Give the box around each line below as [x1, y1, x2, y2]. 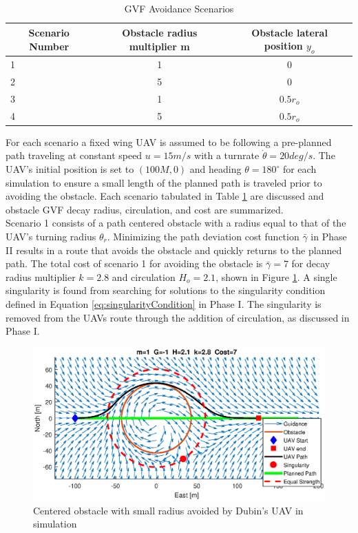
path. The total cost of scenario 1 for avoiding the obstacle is [6, 256, 263, 271]
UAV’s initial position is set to [6, 162, 134, 176]
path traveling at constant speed [6, 148, 143, 163]
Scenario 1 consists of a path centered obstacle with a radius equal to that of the [6, 216, 346, 230]
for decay [291, 256, 330, 271]
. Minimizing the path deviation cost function [107, 229, 299, 244]
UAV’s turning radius [6, 229, 96, 244]
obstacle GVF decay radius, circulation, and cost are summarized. [6, 202, 284, 216]
